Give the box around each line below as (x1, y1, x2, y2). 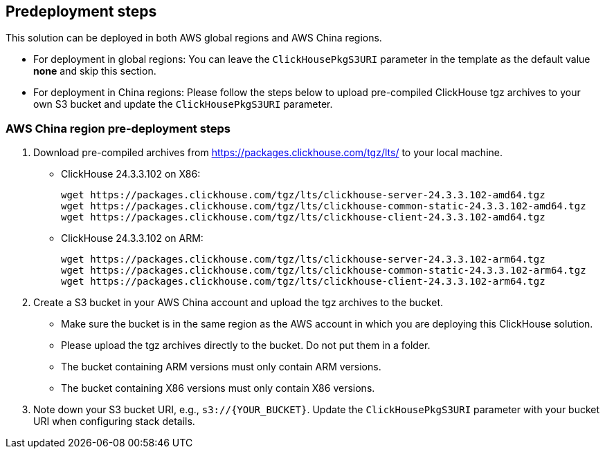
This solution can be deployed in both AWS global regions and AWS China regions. (6, 32, 382, 44)
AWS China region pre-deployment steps (6, 121, 231, 135)
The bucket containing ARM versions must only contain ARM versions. (61, 361, 381, 373)
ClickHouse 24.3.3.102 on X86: (61, 168, 201, 180)
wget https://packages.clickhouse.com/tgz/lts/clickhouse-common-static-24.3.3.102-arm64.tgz (61, 265, 586, 276)
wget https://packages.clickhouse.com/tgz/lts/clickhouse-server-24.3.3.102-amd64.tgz (61, 189, 545, 201)
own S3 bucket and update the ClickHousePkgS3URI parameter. (33, 98, 333, 111)
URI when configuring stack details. (33, 415, 195, 428)
